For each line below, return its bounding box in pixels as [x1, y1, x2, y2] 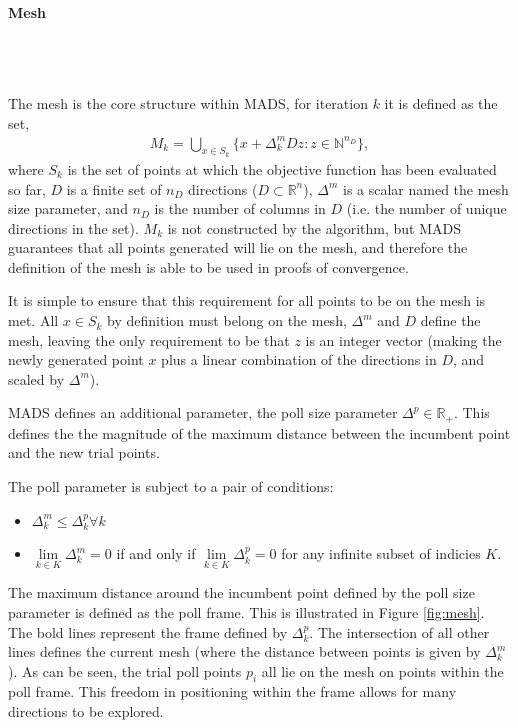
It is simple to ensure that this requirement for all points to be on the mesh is [8, 290, 486, 311]
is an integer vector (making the [305, 329, 502, 350]
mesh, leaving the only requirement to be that [8, 329, 290, 350]
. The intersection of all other [309, 621, 490, 642]
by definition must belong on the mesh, [107, 310, 347, 331]
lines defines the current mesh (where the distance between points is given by [8, 641, 481, 662]
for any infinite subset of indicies [281, 543, 481, 564]
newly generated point [8, 349, 144, 370]
